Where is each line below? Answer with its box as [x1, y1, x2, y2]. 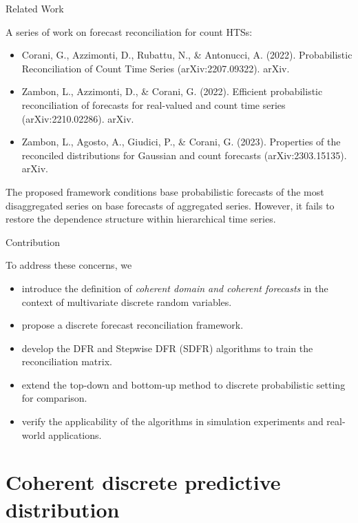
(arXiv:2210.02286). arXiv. [21, 111, 134, 125]
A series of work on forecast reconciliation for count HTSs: [6, 24, 253, 39]
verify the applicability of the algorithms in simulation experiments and [21, 414, 324, 429]
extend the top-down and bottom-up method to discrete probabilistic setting [21, 377, 346, 391]
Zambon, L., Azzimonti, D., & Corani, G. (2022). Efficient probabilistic [21, 84, 323, 99]
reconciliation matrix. [21, 354, 112, 369]
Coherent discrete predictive [6, 468, 281, 496]
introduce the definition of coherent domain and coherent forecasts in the [21, 280, 328, 295]
